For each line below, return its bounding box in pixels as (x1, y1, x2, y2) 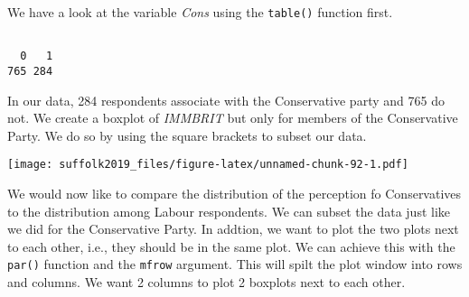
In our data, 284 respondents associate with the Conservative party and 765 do (7, 90, 445, 109)
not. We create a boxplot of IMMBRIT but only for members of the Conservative (7, 108, 458, 127)
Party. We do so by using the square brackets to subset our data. (7, 125, 367, 144)
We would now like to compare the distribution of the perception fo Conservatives (7, 184, 462, 203)
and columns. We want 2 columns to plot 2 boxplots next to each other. (7, 273, 406, 292)
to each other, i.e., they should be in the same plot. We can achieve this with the (7, 237, 455, 255)
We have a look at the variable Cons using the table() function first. (7, 3, 393, 21)
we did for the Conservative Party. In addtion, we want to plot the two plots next (7, 219, 459, 238)
